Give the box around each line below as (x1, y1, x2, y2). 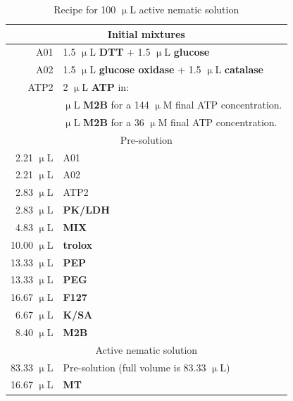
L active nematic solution (130, 2, 239, 16)
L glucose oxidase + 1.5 (89, 62, 201, 77)
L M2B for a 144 (73, 97, 149, 111)
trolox (63, 237, 92, 252)
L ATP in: (82, 80, 130, 94)
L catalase (215, 62, 263, 77)
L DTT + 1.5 (89, 44, 151, 59)
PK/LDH (63, 202, 110, 217)
